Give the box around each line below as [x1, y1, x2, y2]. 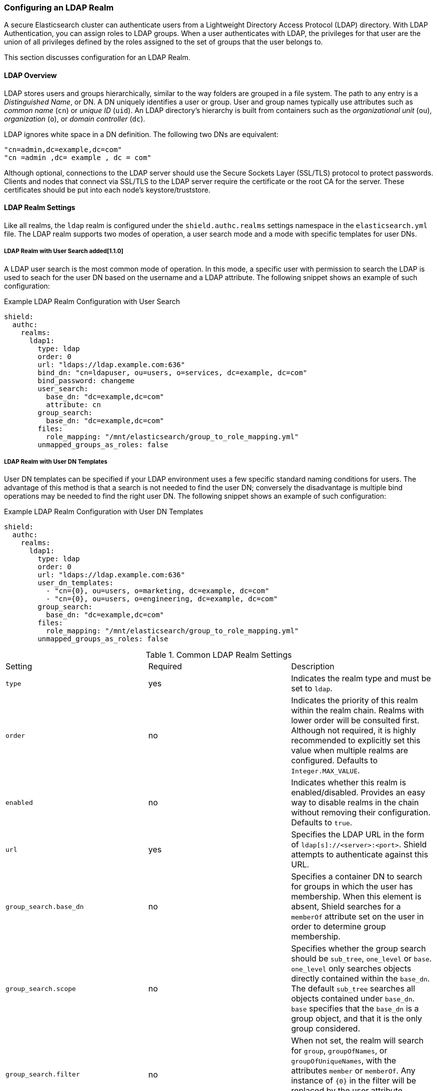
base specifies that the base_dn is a [291, 1003, 419, 1014]
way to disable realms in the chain [291, 797, 419, 808]
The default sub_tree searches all [291, 983, 416, 994]
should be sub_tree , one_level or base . [291, 953, 432, 964]
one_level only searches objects [291, 963, 412, 974]
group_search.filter [5, 1070, 80, 1078]
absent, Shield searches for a [291, 901, 401, 912]
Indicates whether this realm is [291, 777, 406, 788]
